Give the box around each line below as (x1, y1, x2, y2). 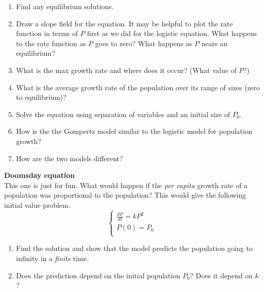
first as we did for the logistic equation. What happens (87, 28, 257, 39)
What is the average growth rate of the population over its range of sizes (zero (16, 82, 260, 92)
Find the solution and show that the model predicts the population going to (16, 243, 253, 253)
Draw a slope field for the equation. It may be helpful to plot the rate (16, 18, 233, 28)
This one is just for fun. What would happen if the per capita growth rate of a (4, 179, 248, 190)
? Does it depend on (190, 270, 253, 280)
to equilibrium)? (16, 92, 67, 102)
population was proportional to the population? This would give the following (4, 190, 246, 200)
